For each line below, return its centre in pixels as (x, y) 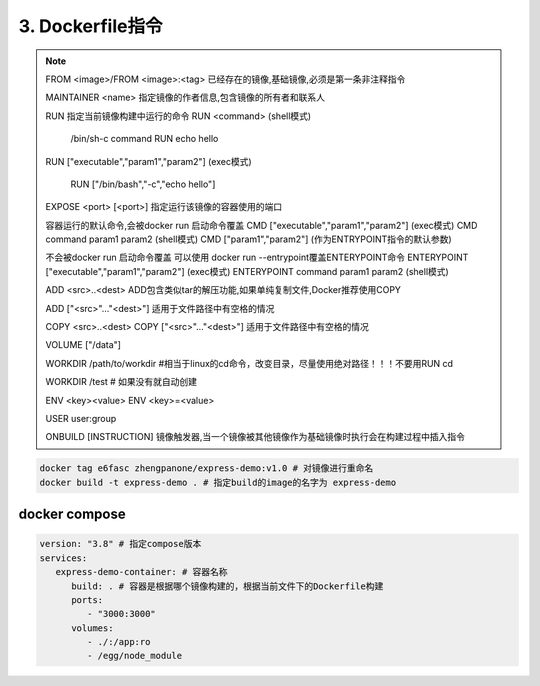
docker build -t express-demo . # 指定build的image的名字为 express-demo (218, 482)
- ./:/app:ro (118, 642)
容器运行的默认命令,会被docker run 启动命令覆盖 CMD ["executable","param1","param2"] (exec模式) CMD (261, 225)
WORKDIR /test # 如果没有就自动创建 (121, 382)
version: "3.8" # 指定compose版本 (120, 544)
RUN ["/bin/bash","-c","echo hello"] (143, 184)
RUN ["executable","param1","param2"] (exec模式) (148, 161)
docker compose (72, 514)
